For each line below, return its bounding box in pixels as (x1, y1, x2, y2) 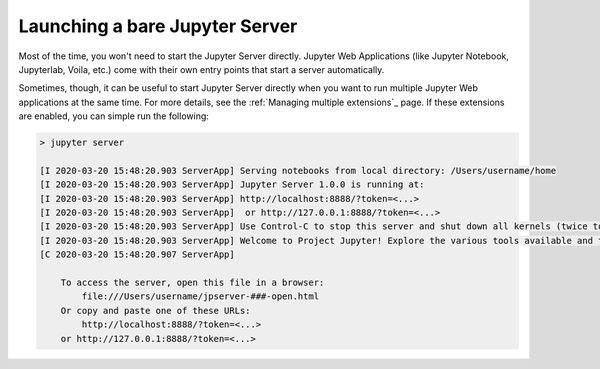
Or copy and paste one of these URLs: (60, 305, 251, 316)
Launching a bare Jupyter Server (18, 15, 298, 37)
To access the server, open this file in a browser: (60, 277, 325, 288)
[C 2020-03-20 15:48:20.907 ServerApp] (39, 249, 235, 260)
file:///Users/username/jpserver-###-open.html (81, 291, 320, 302)
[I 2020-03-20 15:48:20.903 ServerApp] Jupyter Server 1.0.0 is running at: (39, 179, 425, 190)
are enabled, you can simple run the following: (18, 110, 210, 122)
